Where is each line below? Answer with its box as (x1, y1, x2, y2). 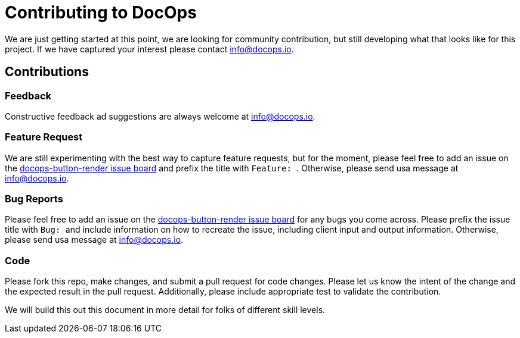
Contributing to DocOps (5, 2, 197, 23)
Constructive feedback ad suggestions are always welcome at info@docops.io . (5, 111, 315, 121)
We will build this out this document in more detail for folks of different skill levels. (5, 305, 326, 315)
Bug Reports (5, 193, 63, 205)
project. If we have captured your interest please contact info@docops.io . (5, 43, 294, 54)
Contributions (5, 64, 89, 80)
